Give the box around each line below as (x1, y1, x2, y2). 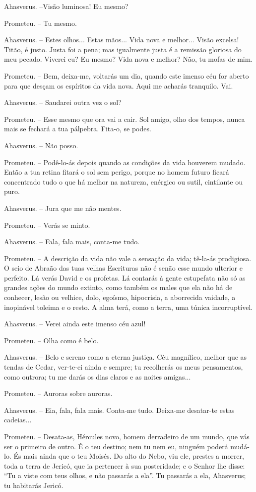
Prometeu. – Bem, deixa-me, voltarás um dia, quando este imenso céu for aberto (4, 70, 249, 81)
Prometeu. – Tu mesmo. (4, 17, 77, 28)
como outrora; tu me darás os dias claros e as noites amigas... (4, 371, 191, 382)
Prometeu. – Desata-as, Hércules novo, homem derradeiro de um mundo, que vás (4, 431, 250, 441)
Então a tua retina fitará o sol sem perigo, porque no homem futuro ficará (4, 167, 229, 177)
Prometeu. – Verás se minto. (4, 219, 90, 230)
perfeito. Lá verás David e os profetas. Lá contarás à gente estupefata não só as (4, 272, 246, 283)
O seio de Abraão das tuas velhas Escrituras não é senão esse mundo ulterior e (4, 263, 243, 273)
